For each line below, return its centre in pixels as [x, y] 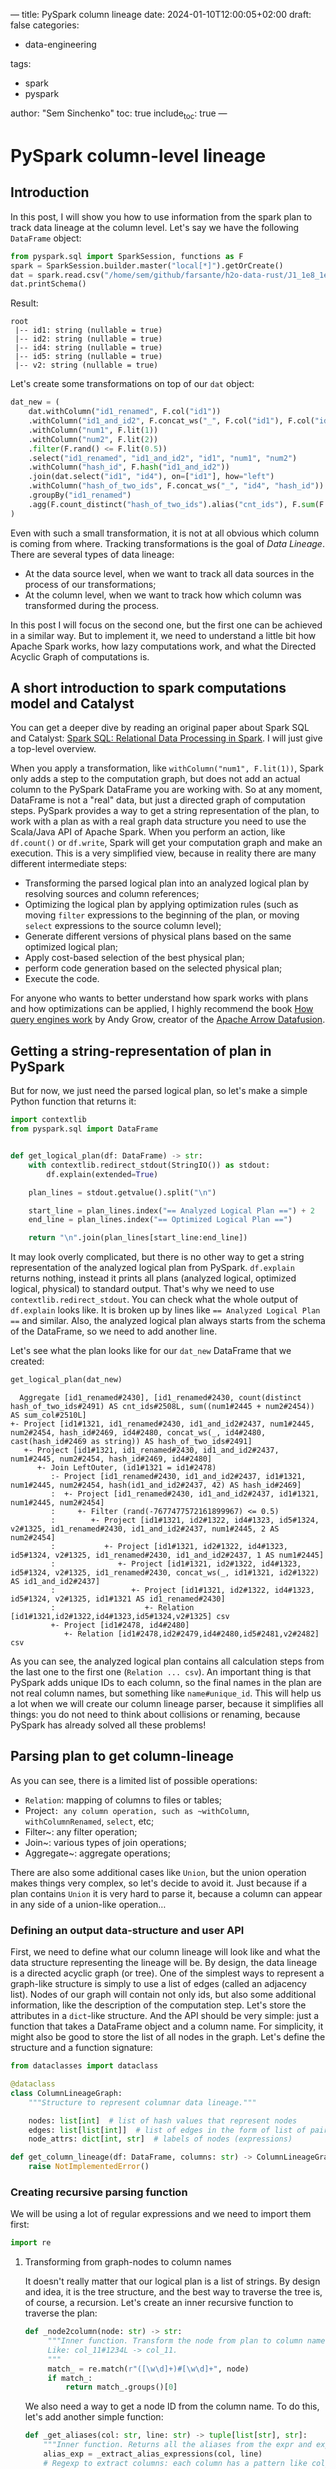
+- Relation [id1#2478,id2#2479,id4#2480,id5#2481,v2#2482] [191, 1634]
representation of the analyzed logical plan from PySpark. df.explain [152, 1268]
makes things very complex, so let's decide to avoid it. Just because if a [159, 1883]
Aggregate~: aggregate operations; [97, 1853]
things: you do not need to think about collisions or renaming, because [155, 1715]
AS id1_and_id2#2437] [55, 1582]
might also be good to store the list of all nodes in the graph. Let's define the [168, 2037]
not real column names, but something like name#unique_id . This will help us [166, 1693]
